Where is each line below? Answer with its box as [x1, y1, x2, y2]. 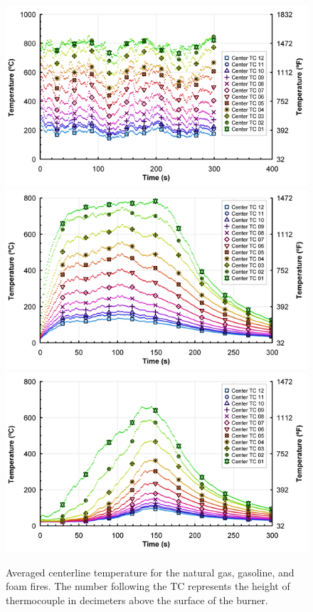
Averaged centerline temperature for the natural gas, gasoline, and [6, 564, 295, 579]
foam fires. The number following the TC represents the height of [6, 579, 290, 593]
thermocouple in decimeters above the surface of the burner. [6, 592, 268, 607]
